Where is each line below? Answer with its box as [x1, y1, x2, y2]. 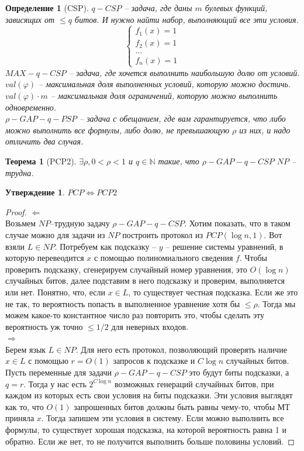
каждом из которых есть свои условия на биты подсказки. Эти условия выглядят [5, 389, 293, 401]
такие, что [158, 154, 199, 167]
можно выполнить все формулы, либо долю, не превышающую [5, 123, 230, 136]
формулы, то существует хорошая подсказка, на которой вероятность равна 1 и [5, 424, 286, 436]
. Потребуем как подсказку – [54, 240, 157, 252]
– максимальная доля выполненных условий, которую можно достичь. [39, 78, 291, 90]
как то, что [5, 400, 44, 412]
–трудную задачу [50, 217, 110, 229]
